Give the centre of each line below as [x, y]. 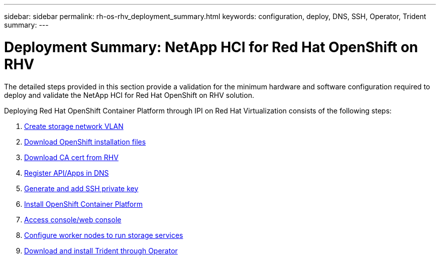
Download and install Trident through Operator [101, 250]
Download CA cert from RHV [71, 157]
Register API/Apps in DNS [67, 173]
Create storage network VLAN [74, 126]
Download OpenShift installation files [85, 142]
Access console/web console [73, 219]
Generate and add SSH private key [81, 188]
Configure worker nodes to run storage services [104, 235]
